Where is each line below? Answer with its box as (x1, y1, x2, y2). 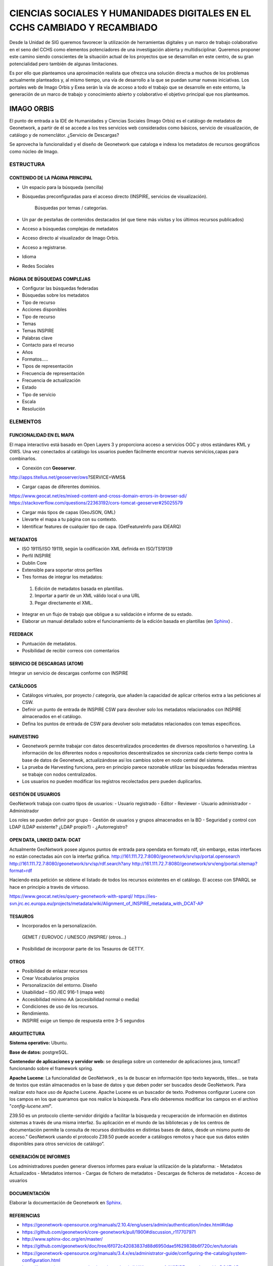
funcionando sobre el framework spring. (9, 1065, 94, 1072)
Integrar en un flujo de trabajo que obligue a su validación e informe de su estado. (22, 611, 193, 617)
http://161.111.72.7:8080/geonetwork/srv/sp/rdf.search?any (9, 860, 131, 866)
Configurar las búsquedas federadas (22, 285, 99, 291)
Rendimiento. (22, 1010, 50, 1016)
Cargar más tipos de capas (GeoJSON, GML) (22, 509, 116, 515)
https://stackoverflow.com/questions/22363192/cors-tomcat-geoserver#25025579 (9, 500, 183, 506)
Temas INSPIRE (22, 328, 54, 334)
